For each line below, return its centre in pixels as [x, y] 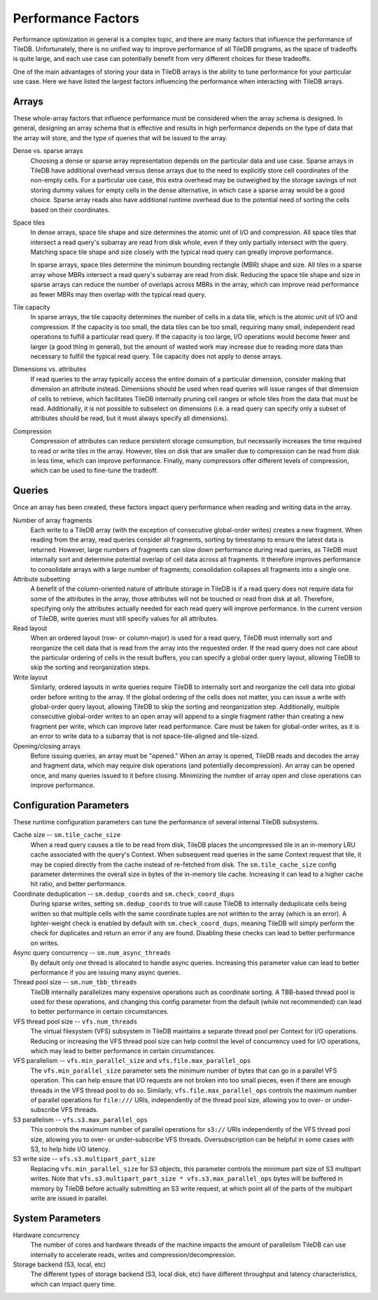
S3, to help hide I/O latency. [70, 1149]
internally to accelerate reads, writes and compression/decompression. [133, 1254]
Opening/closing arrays [47, 746]
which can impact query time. [73, 1284]
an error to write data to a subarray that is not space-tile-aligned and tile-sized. [145, 736]
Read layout [30, 628]
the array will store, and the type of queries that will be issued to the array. [120, 138]
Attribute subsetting [41, 579]
